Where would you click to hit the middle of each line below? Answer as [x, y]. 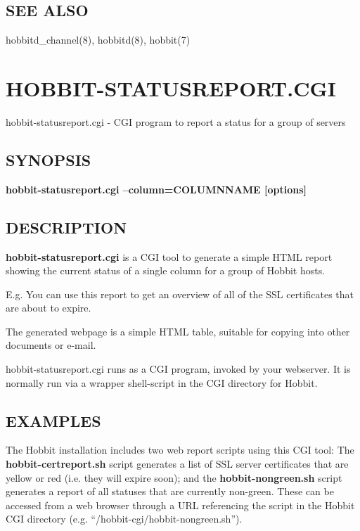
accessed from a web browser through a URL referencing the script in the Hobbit [180, 505]
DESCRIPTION [66, 227]
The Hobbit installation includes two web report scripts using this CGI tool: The [180, 450]
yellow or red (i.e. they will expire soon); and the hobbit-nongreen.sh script [174, 477]
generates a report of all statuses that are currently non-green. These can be [170, 491]
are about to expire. [49, 308]
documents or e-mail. [51, 345]
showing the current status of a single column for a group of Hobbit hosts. [166, 270]
